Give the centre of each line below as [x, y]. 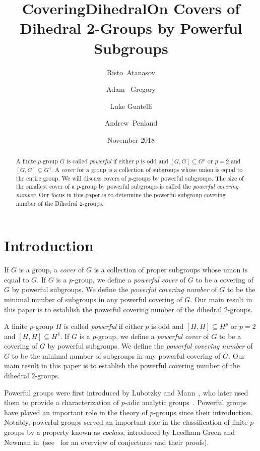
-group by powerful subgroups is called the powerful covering [159, 186]
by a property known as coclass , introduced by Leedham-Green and [131, 432]
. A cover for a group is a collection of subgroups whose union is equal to [147, 169]
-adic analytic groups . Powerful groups [186, 402]
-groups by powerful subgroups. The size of [187, 178]
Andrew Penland [131, 123]
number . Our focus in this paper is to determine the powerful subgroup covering [121, 194]
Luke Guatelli [131, 106]
